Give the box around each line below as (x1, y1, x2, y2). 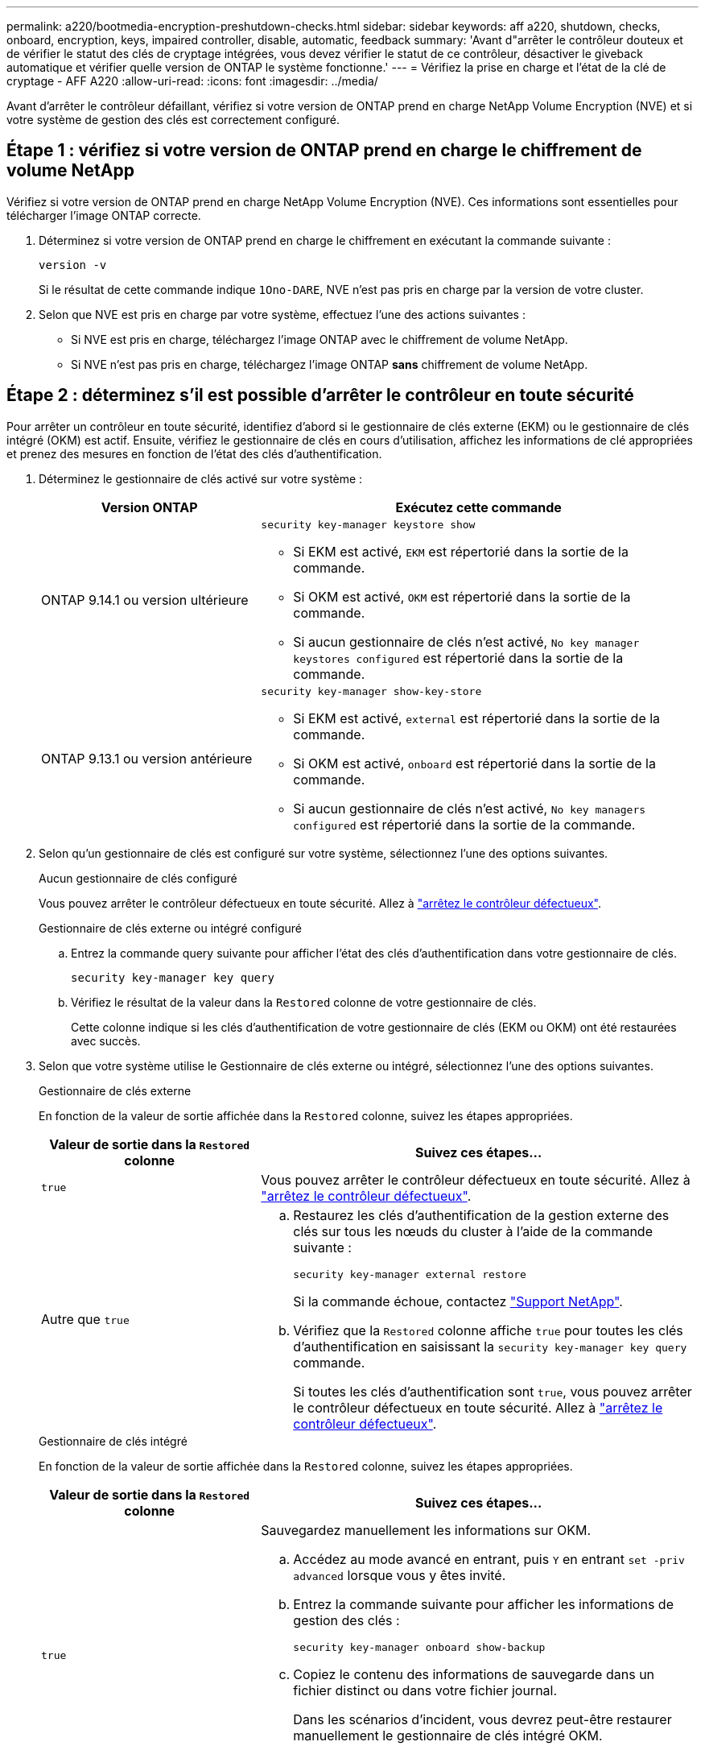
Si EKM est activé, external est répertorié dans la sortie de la (293, 710, 661, 726)
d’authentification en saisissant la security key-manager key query (293, 1338, 687, 1355)
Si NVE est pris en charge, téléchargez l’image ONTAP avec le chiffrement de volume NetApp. (71, 332, 568, 346)
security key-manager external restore (293, 1268, 526, 1280)
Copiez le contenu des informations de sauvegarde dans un (293, 1665, 655, 1682)
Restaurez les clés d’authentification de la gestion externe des (293, 1206, 670, 1223)
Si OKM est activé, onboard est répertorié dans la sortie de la (293, 755, 656, 772)
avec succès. (71, 1033, 141, 1048)
